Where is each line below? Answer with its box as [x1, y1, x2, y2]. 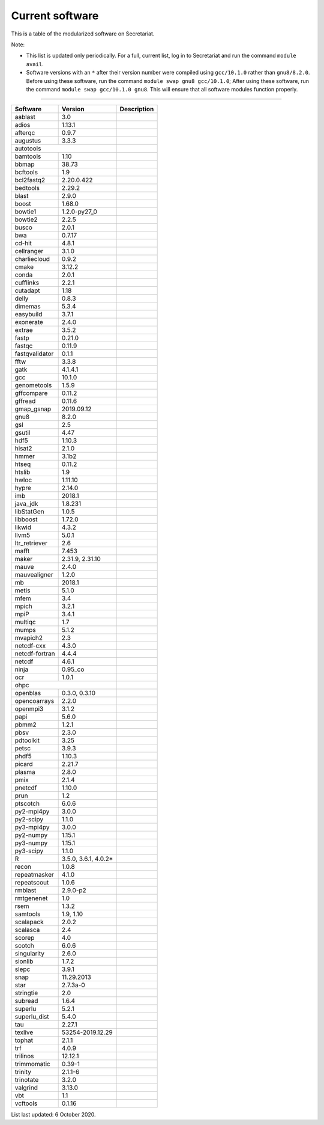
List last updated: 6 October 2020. [11, 1111, 96, 1118]
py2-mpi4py [14, 808, 50, 816]
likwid [14, 523, 32, 532]
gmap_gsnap [14, 405, 52, 413]
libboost [14, 515, 38, 524]
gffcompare [14, 389, 48, 397]
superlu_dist [14, 1013, 49, 1021]
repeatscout [14, 878, 49, 887]
